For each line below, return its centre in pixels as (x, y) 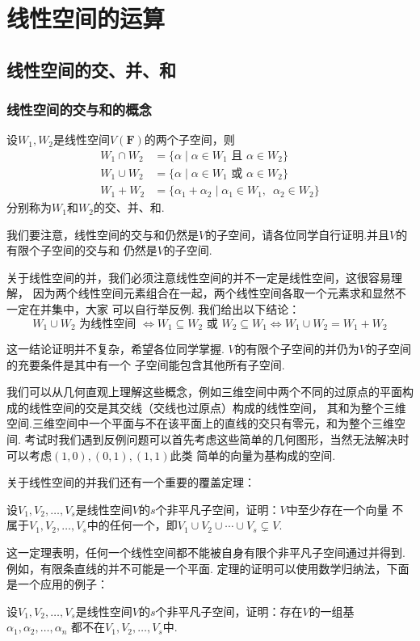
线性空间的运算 (86, 18)
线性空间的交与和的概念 (79, 110)
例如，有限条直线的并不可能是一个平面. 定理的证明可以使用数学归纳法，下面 (208, 568)
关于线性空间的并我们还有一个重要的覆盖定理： (131, 482)
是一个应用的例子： (57, 584)
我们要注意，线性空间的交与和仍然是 (103, 234)
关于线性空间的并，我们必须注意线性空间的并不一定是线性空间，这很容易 (199, 277)
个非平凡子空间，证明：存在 (229, 611)
